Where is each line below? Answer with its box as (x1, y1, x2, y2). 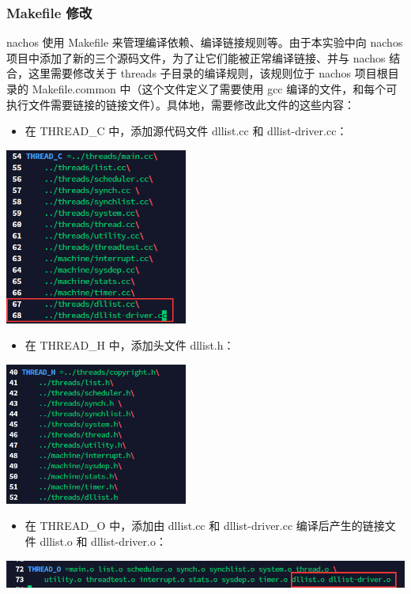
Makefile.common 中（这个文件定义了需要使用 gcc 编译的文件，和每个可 (32, 81, 398, 96)
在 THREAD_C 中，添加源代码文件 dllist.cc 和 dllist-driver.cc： (25, 123, 348, 139)
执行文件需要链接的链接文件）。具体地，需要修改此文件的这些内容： (6, 96, 355, 112)
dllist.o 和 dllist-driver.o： (40, 533, 167, 549)
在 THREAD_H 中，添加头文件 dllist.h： (25, 337, 235, 354)
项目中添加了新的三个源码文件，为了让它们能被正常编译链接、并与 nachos (6, 49, 386, 66)
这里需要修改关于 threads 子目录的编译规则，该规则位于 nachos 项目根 (28, 65, 388, 81)
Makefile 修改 (6, 2, 92, 22)
